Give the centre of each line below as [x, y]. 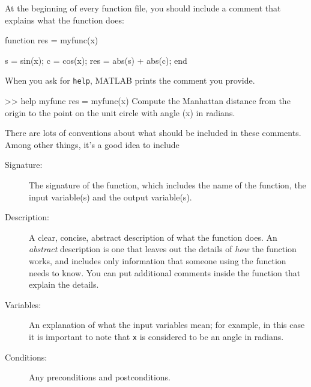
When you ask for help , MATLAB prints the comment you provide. [130, 80]
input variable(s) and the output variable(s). [110, 197]
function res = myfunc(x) [52, 40]
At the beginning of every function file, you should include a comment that [143, 8]
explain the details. [64, 284]
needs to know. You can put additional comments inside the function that [165, 272]
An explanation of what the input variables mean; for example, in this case [167, 325]
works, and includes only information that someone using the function [158, 260]
